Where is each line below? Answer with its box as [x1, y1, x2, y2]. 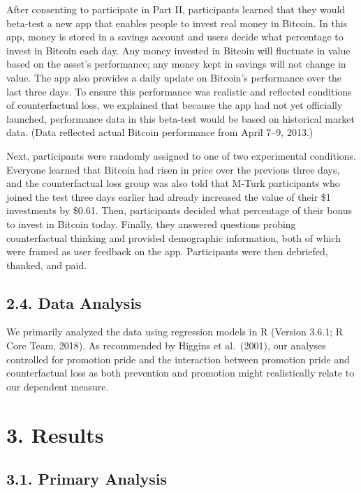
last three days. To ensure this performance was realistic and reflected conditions [6, 84, 352, 98]
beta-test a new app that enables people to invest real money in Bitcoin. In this [6, 15, 348, 30]
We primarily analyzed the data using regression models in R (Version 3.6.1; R [6, 324, 344, 339]
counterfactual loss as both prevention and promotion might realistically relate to [6, 365, 355, 380]
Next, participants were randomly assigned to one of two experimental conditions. [6, 148, 356, 162]
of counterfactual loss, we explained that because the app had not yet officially [6, 98, 343, 112]
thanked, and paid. [6, 257, 87, 272]
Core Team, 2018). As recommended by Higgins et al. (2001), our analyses [6, 338, 326, 353]
